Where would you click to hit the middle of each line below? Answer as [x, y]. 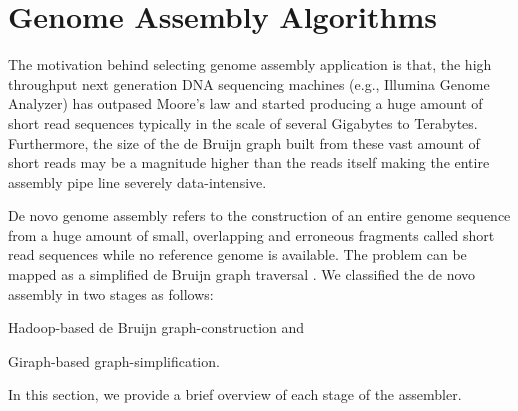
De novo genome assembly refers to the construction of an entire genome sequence [259, 215]
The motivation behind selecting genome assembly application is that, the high [250, 64]
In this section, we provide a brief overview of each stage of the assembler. [235, 394]
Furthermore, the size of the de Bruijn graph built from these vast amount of [244, 142]
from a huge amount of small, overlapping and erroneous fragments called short [251, 234]
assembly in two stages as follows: [111, 293]
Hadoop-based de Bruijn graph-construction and [156, 327]
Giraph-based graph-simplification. [114, 360]
